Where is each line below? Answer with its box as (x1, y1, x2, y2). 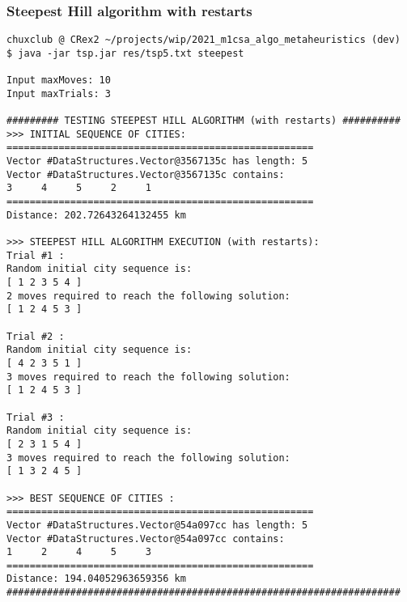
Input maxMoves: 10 (6, 74, 111, 87)
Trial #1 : (6, 249, 65, 261)
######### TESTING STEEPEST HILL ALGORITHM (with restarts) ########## (6, 115, 401, 127)
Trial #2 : (6, 330, 65, 342)
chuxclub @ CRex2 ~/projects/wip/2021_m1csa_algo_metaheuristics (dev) (6, 34, 401, 46)
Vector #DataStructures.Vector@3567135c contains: (6, 168, 285, 180)
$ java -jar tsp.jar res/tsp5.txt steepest (6, 47, 244, 59)
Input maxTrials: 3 (6, 87, 111, 100)
